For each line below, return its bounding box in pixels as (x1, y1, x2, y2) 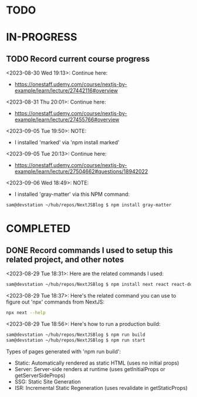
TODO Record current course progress (6, 54, 150, 64)
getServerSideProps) (14, 372, 66, 379)
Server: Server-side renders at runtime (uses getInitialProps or (14, 365, 165, 372)
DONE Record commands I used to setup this (6, 245, 173, 255)
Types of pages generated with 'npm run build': (6, 348, 121, 355)
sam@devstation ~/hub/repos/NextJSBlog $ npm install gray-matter (6, 202, 172, 208)
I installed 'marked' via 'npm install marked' (14, 139, 120, 146)
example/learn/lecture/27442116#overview (14, 87, 118, 94)
